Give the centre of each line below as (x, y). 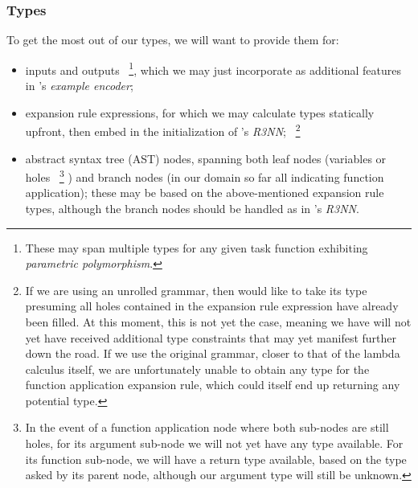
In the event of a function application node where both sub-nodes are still (207, 427)
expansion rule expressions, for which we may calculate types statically (200, 112)
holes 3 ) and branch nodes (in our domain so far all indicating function (205, 176)
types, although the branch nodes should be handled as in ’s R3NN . (192, 208)
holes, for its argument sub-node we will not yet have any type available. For (214, 443)
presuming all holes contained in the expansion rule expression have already (212, 306)
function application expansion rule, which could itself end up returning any (213, 385)
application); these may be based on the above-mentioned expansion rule (205, 193)
